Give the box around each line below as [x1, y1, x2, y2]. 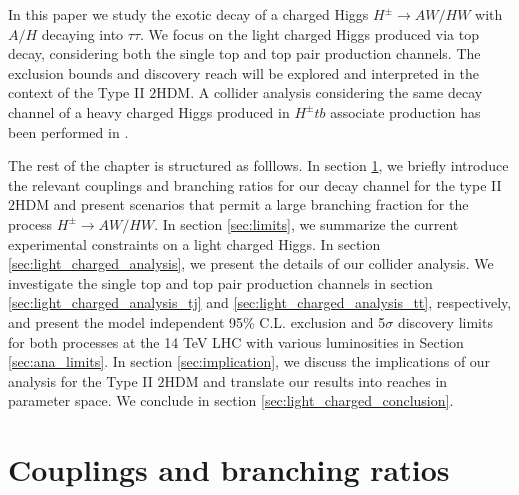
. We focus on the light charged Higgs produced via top [140, 23, 479, 44]
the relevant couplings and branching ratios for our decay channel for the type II [8, 174, 502, 195]
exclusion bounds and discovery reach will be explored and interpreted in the [8, 62, 480, 83]
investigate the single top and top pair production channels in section [8, 272, 433, 293]
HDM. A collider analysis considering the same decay [156, 82, 483, 103]
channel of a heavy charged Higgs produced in [8, 101, 290, 122]
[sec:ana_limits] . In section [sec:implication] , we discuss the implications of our [8, 351, 491, 372]
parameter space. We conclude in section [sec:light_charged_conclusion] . [8, 390, 454, 411]
